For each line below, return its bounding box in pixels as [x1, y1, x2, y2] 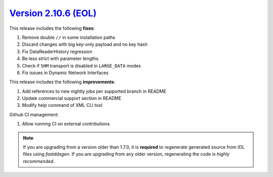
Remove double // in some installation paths [22, 34, 116, 40]
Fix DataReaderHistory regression [22, 48, 93, 54]
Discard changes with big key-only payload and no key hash [22, 41, 148, 47]
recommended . [23, 158, 55, 164]
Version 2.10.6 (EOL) [9, 8, 97, 19]
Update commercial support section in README [22, 95, 121, 101]
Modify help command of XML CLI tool [22, 102, 103, 108]
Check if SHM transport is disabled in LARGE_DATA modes [22, 63, 141, 69]
